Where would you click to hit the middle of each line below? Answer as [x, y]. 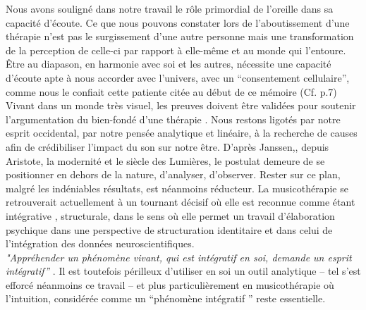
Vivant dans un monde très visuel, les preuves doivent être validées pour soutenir [181, 105]
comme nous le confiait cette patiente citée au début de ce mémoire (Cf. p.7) [171, 91]
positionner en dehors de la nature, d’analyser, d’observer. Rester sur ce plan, [173, 174]
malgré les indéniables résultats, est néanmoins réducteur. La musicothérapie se [177, 188]
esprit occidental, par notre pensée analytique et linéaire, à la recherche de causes [182, 133]
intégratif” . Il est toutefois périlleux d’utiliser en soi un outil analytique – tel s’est [183, 271]
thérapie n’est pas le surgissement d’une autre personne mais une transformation [180, 36]
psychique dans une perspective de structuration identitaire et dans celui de [169, 229]
